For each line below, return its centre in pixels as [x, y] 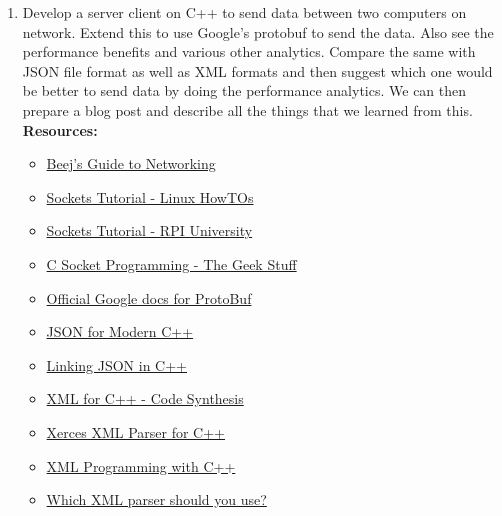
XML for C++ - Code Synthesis [145, 398]
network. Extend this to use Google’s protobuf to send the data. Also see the [258, 31]
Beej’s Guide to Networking [131, 163]
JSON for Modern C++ [120, 331]
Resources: [60, 129]
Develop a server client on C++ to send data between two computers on [244, 12]
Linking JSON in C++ [117, 364]
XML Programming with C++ [141, 465]
